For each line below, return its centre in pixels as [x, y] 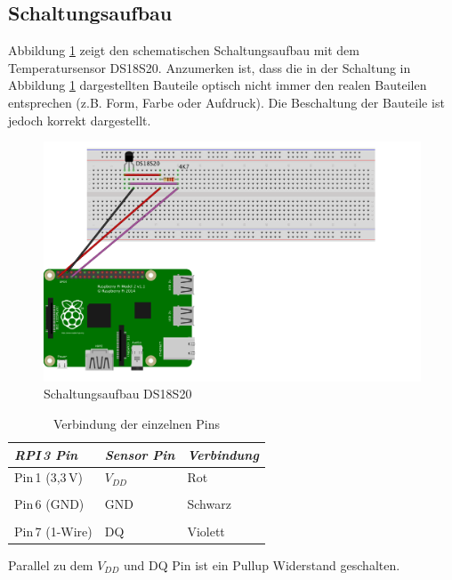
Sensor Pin [140, 454]
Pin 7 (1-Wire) [53, 531]
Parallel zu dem [51, 564]
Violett [206, 531]
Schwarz [209, 504]
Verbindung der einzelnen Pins [136, 423]
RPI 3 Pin [46, 454]
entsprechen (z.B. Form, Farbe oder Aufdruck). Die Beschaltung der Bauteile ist [226, 102]
